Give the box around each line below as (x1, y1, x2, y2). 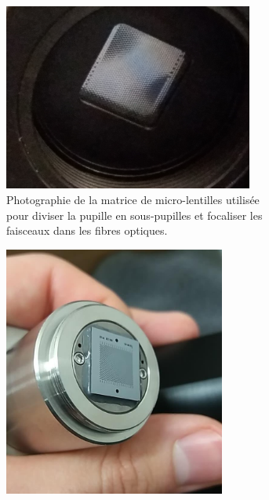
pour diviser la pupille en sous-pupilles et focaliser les (6, 206, 263, 223)
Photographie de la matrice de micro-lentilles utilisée (6, 192, 260, 208)
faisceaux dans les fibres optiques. (6, 222, 168, 239)
